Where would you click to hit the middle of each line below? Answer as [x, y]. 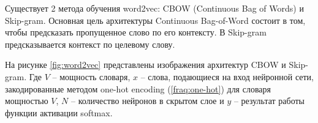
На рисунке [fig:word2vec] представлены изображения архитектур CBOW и [146, 65]
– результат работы [269, 101]
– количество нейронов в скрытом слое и [147, 101]
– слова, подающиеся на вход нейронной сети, [227, 76]
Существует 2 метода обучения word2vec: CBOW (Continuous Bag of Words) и [154, 8]
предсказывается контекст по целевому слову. [90, 44]
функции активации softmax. [59, 112]
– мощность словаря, [91, 76]
